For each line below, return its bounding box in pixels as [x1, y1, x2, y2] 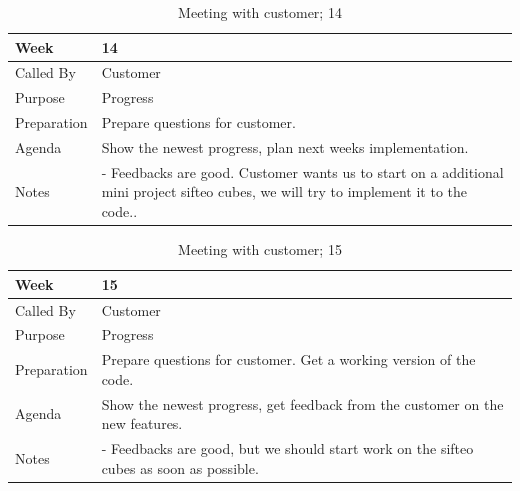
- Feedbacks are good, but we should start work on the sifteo [101, 438, 474, 459]
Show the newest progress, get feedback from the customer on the [101, 393, 504, 414]
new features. [101, 413, 183, 434]
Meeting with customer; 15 [178, 239, 342, 260]
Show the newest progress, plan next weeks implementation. [101, 136, 469, 157]
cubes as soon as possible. [101, 457, 259, 478]
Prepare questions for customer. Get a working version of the [101, 349, 476, 370]
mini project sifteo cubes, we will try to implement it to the [101, 181, 468, 202]
